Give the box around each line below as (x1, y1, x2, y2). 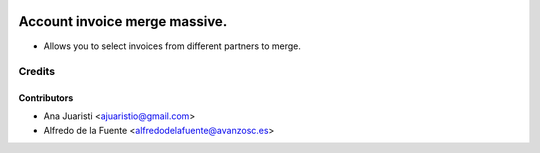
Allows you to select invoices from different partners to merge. (43, 40, 302, 52)
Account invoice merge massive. (18, 13, 228, 30)
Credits (18, 65, 55, 79)
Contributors (18, 92, 74, 104)
